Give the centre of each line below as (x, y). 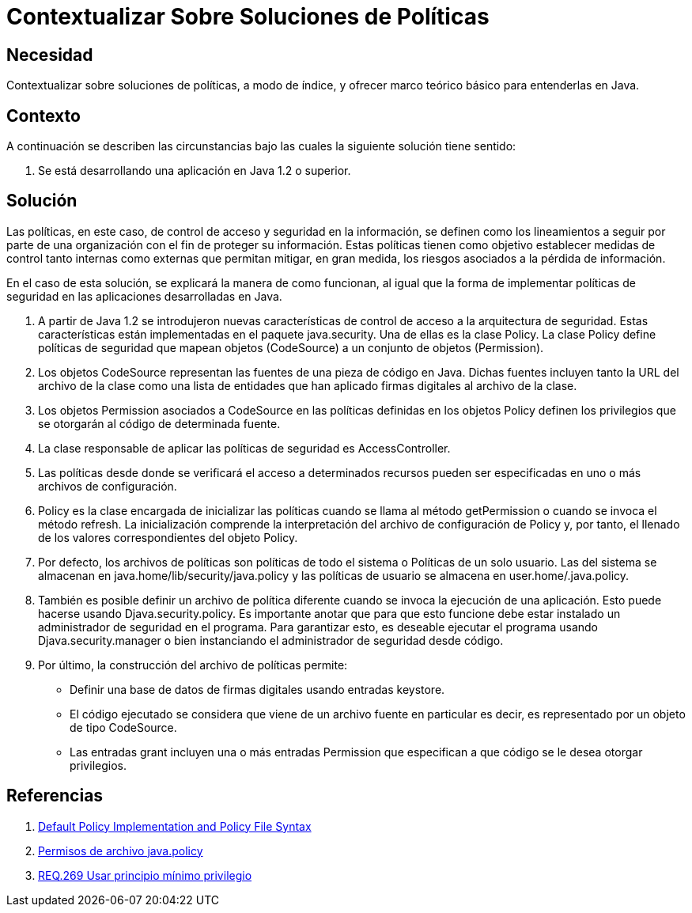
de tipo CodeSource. (123, 727)
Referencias (55, 796)
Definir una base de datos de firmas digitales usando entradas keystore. (257, 689)
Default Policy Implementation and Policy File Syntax (175, 826)
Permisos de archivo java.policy (121, 850)
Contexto (43, 116)
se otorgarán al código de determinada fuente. (159, 423)
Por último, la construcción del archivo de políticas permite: (193, 665)
